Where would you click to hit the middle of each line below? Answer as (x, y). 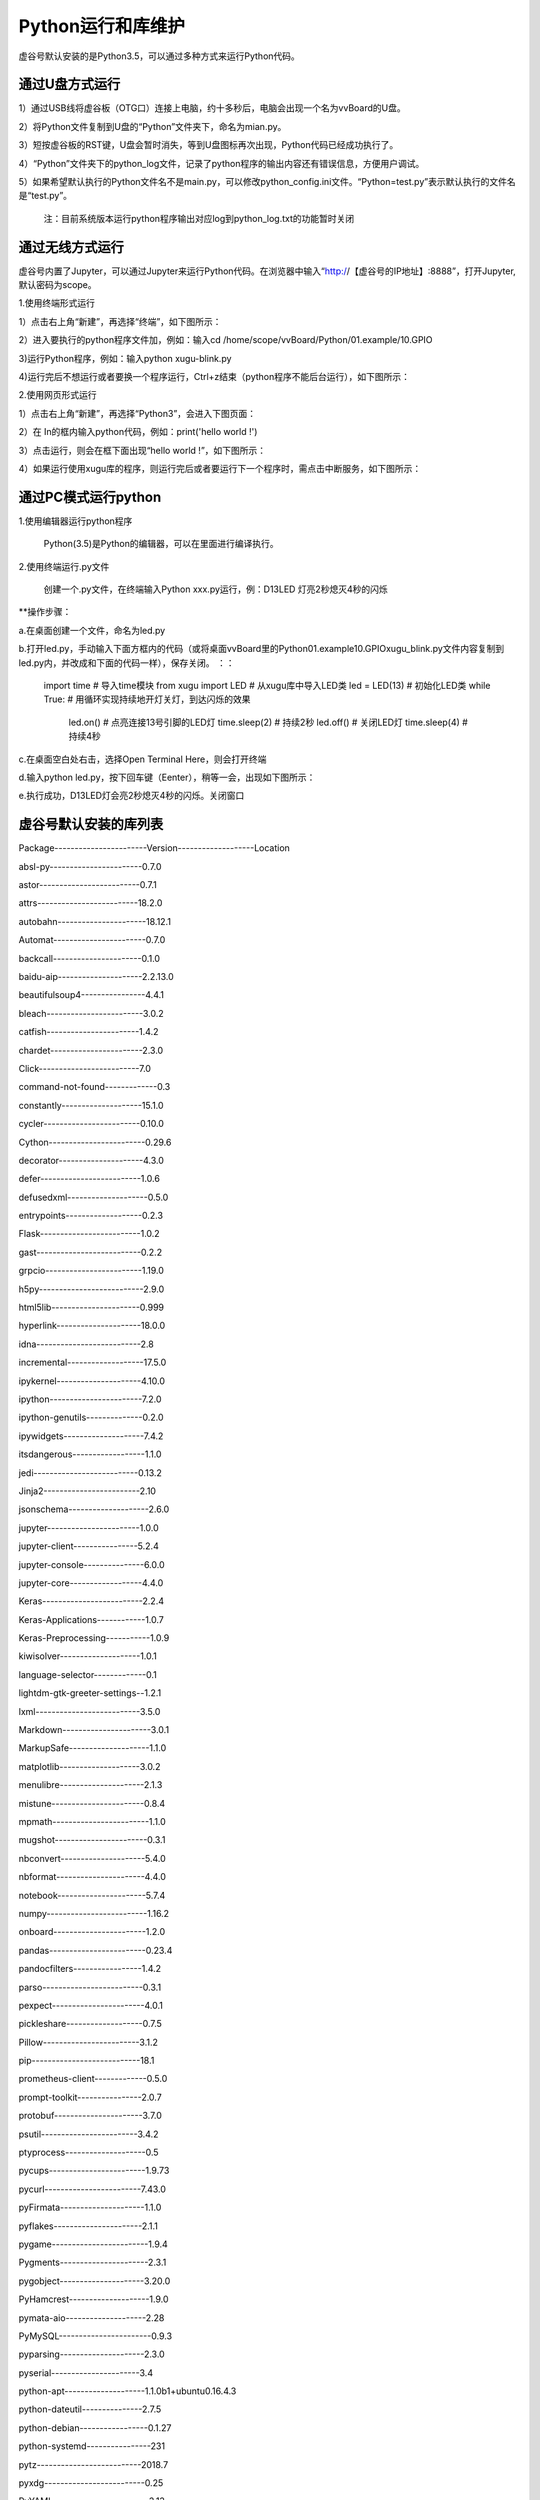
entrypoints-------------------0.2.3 (91, 1216)
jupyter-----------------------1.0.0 (88, 1527)
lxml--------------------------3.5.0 (89, 1711)
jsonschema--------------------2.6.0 (94, 1509)
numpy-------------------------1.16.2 (94, 1913)
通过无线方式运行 (71, 246)
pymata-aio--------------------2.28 (91, 2317)
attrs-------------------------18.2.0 (90, 903)
